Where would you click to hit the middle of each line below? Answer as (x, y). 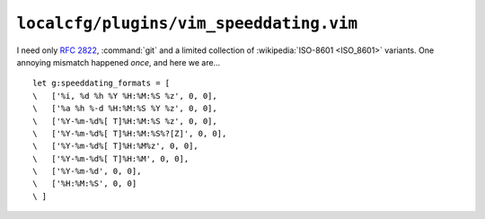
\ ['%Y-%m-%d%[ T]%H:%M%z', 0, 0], (116, 146)
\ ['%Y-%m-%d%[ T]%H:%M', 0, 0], (111, 158)
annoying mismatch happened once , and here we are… (119, 62)
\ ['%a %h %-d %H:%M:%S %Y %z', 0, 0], (125, 109)
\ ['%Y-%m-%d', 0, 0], (87, 171)
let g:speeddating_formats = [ (101, 83)
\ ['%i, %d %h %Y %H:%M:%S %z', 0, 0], (125, 96)
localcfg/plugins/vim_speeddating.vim (187, 23)
